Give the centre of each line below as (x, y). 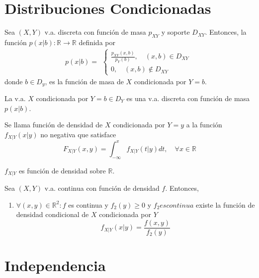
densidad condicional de (52, 214)
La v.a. (15, 98)
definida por (97, 42)
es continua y (88, 204)
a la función (204, 125)
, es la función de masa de (84, 81)
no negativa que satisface (78, 134)
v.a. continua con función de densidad (102, 188)
